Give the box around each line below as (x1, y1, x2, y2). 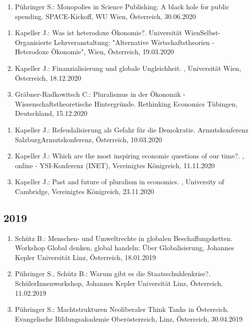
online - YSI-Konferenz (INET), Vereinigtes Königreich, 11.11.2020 (15, 160, 215, 170)
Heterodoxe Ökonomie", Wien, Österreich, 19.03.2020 (15, 46, 174, 57)
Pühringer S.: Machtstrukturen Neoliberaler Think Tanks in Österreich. (15, 304, 229, 314)
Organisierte (15, 37, 52, 47)
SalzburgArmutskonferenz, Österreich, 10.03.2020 (15, 134, 162, 144)
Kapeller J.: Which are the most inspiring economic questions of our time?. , (15, 151, 244, 161)
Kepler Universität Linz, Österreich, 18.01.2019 (15, 252, 156, 262)
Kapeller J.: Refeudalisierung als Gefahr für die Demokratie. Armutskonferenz (15, 124, 249, 134)
